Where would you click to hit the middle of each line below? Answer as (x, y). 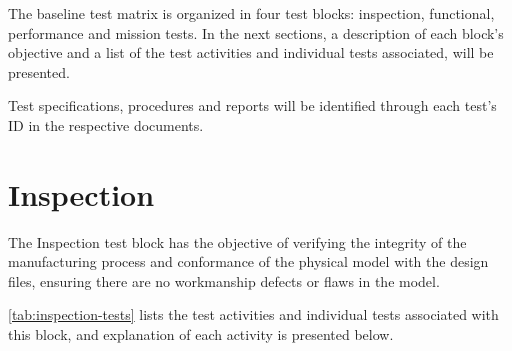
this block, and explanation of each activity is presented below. (201, 334)
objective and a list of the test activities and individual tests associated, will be (251, 52)
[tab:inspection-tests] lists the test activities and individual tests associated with (253, 314)
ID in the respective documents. (106, 124)
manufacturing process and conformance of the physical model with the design (248, 261)
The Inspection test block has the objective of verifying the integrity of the (237, 241)
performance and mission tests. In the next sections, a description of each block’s (256, 32)
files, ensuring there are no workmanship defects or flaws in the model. (224, 280)
